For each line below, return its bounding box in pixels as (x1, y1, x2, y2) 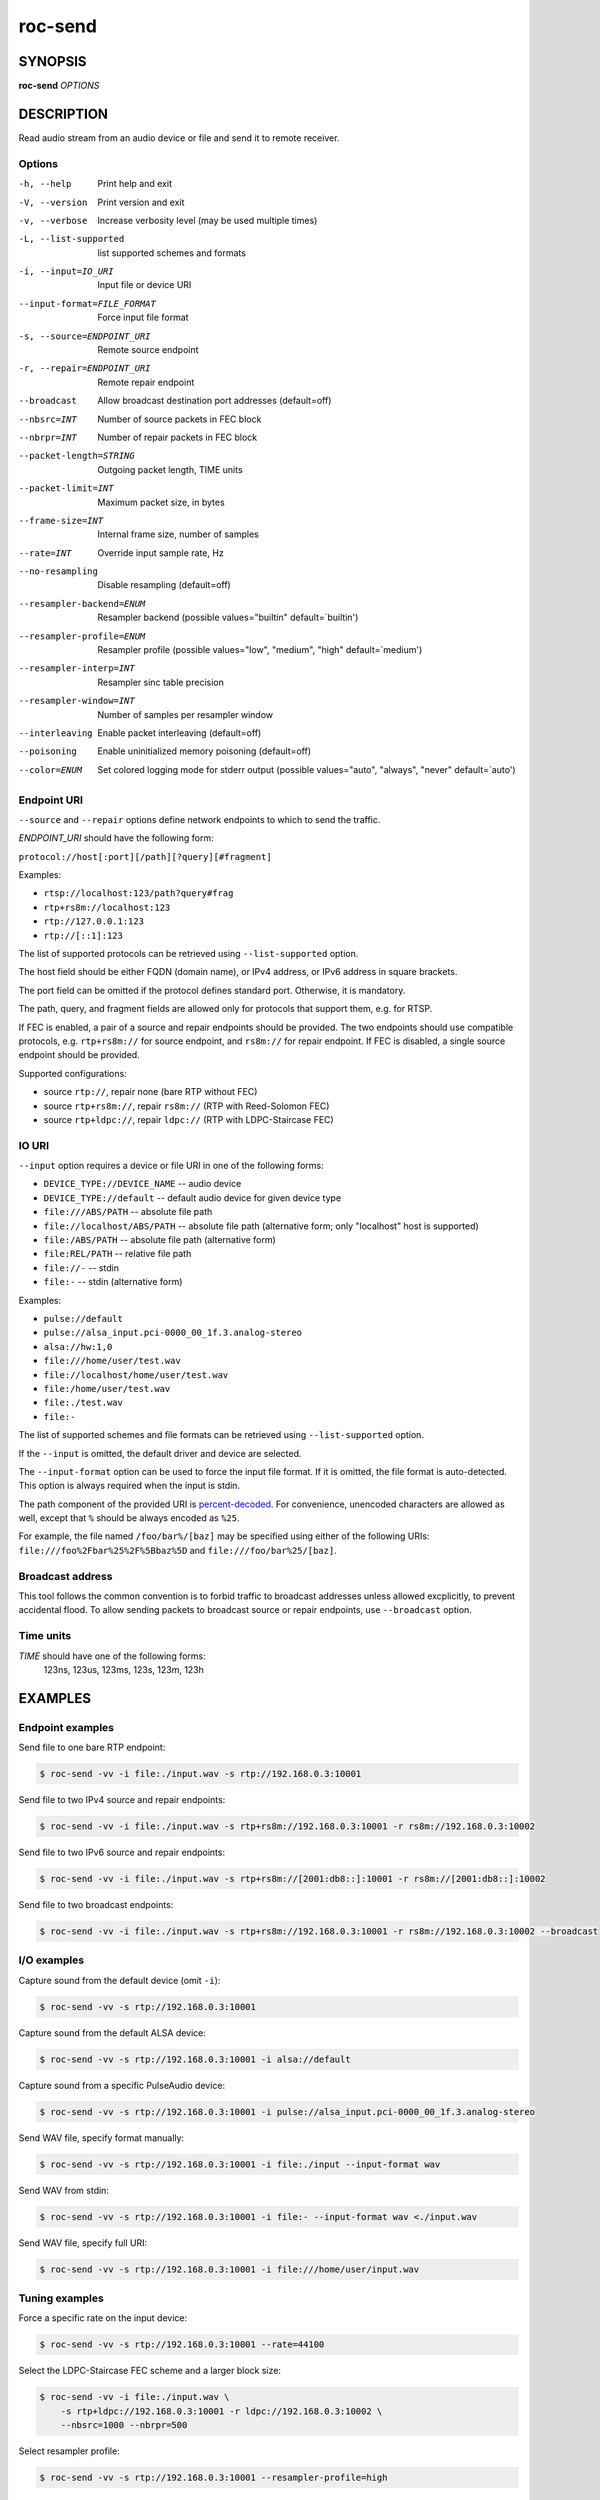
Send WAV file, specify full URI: (18, 2236, 148, 2249)
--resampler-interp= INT (18, 663, 135, 674)
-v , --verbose (18, 215, 88, 226)
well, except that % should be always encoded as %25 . (18, 1512, 240, 1524)
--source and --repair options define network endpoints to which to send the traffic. (18, 813, 381, 825)
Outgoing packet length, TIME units (97, 463, 244, 475)
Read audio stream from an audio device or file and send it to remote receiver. (18, 131, 340, 144)
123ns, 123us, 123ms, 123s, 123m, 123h (43, 1663, 205, 1675)
